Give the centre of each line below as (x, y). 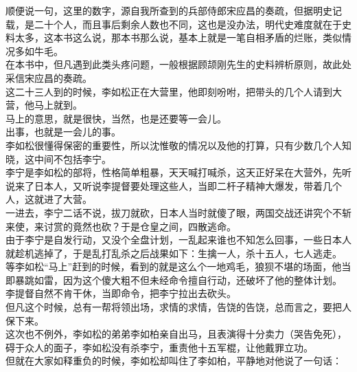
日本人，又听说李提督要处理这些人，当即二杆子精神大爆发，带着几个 (188, 185)
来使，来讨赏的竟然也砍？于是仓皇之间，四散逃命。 (121, 226)
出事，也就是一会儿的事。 (63, 132)
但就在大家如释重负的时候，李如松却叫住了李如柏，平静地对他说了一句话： (174, 361)
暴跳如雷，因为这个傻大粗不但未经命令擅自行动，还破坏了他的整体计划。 (178, 280)
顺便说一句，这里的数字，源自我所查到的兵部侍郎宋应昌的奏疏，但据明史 (169, 10)
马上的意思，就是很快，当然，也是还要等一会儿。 (116, 118)
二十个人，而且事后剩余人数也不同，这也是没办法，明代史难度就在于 (188, 24)
